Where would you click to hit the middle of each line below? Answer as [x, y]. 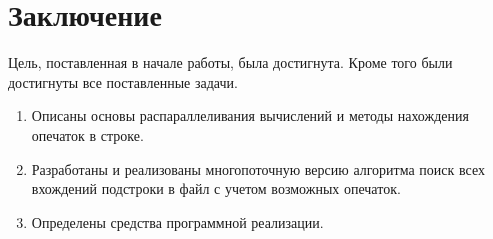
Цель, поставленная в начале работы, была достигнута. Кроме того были [230, 62]
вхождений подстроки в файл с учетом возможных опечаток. [216, 188]
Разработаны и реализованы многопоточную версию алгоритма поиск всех [258, 168]
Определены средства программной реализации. [177, 221]
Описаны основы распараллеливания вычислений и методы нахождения [250, 115]
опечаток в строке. [87, 134]
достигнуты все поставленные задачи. [123, 81]
